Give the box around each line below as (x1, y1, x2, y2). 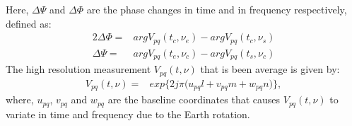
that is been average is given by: (200, 62, 340, 76)
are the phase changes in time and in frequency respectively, (86, 2, 347, 16)
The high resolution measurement (6, 62, 151, 76)
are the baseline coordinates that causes (107, 92, 281, 107)
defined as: (6, 16, 52, 30)
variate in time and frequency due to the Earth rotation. (6, 106, 250, 121)
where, (6, 92, 34, 107)
